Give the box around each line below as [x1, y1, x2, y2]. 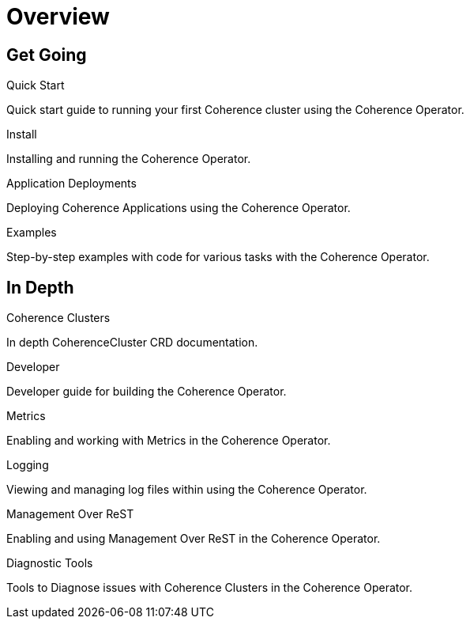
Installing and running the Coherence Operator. [6, 152, 251, 166]
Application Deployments [6, 176, 137, 191]
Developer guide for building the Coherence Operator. [6, 384, 287, 399]
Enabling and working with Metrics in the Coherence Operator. [6, 434, 331, 448]
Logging [6, 458, 49, 472]
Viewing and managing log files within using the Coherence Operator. [6, 483, 367, 497]
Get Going [6, 44, 87, 65]
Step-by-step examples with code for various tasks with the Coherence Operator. [6, 250, 430, 264]
